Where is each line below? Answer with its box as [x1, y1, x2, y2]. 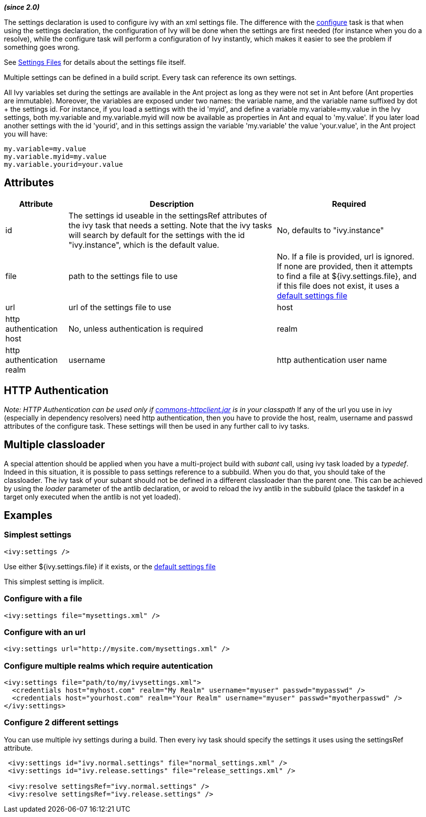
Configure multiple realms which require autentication [4, 660, 213, 671]
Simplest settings [4, 530, 72, 540]
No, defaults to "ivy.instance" [277, 225, 384, 235]
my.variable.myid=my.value [4, 153, 107, 160]
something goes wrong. [4, 43, 80, 51]
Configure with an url [4, 627, 86, 637]
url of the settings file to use [68, 302, 171, 312]
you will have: [4, 130, 48, 138]
